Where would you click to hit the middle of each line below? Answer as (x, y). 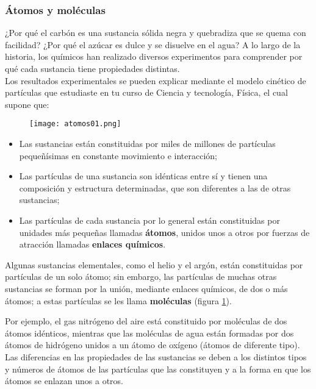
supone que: (27, 104)
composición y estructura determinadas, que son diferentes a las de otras (155, 187)
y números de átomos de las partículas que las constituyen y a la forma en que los (158, 369)
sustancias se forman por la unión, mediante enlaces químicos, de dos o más (146, 288)
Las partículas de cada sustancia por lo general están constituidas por (149, 220)
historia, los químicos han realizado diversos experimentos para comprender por (154, 56)
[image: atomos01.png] (75, 124)
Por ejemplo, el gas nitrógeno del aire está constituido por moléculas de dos (146, 321)
